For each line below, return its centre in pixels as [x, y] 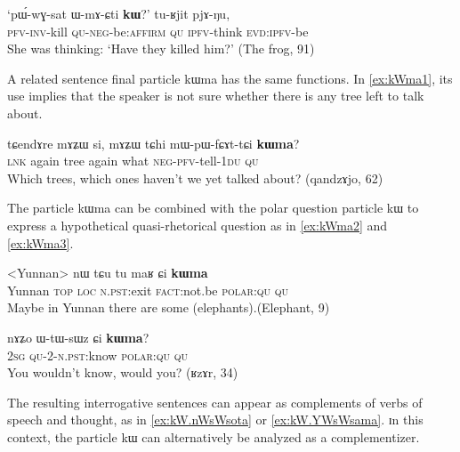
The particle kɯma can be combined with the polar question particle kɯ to [213, 208]
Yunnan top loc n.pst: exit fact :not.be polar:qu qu [148, 290]
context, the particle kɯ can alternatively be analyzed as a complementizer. [214, 436]
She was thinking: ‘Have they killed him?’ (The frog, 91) [161, 48]
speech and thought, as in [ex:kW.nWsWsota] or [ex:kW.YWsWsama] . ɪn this [215, 420]
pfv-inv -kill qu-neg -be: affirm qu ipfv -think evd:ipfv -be [158, 31]
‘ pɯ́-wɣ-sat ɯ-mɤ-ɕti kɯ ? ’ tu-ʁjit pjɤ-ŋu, [119, 13]
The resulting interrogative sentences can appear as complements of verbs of [215, 402]
